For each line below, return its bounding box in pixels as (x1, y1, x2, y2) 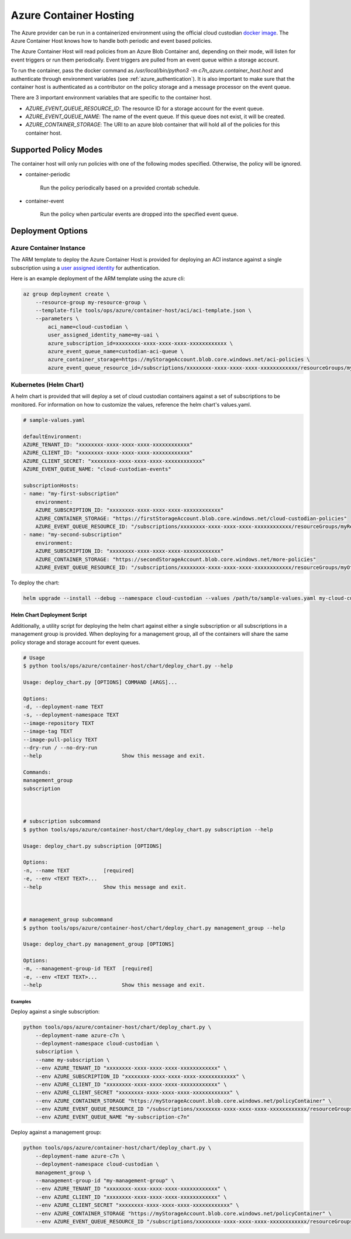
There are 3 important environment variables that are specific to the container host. (11, 94, 212, 101)
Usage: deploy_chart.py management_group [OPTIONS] (23, 941, 175, 948)
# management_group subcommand (23, 916, 113, 923)
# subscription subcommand (23, 818, 101, 825)
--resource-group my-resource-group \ (35, 299, 147, 305)
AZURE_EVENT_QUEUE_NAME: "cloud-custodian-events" (23, 466, 172, 473)
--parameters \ (35, 315, 79, 322)
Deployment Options (11, 226, 88, 236)
